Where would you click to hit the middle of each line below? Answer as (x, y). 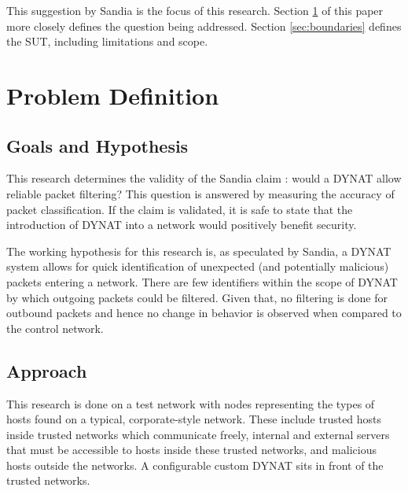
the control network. (55, 328)
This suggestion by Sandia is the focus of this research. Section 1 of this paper (195, 10)
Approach (47, 370)
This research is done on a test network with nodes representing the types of (191, 403)
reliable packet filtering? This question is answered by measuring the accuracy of (200, 193)
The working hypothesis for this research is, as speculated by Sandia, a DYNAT (199, 251)
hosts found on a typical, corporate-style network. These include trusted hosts (194, 419)
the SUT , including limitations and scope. (107, 41)
